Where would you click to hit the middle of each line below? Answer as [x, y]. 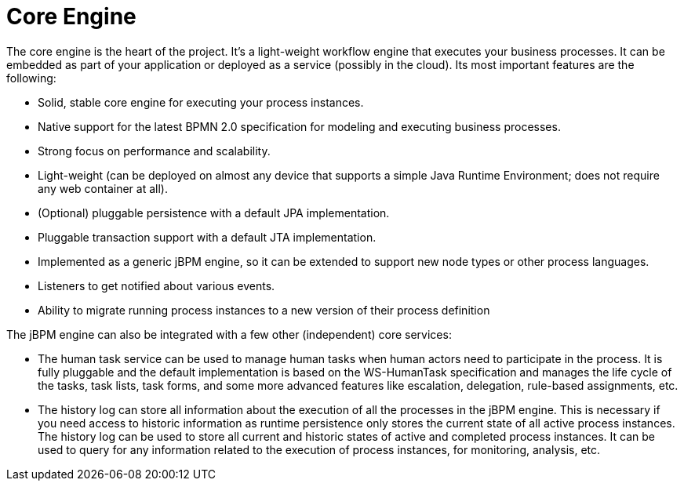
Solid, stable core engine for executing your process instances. [201, 102]
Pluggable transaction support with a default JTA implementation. [207, 237]
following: [31, 78]
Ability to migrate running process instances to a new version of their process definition [264, 310]
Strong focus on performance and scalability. [154, 151]
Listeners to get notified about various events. [156, 285]
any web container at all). [103, 188]
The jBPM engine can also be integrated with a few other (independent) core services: [229, 334]
